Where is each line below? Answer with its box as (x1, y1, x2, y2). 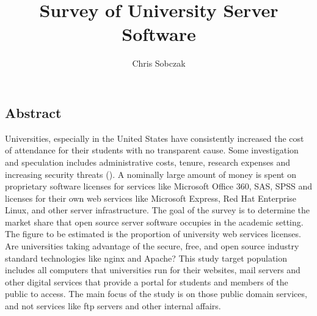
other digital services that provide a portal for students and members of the (5, 275, 288, 288)
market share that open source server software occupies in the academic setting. (5, 215, 304, 228)
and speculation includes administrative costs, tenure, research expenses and (5, 155, 291, 168)
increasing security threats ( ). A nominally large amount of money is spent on (5, 167, 296, 180)
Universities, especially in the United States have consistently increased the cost (5, 131, 304, 144)
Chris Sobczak (132, 57, 186, 70)
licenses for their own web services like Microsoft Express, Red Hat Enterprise (5, 191, 297, 204)
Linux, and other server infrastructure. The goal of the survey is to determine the (5, 204, 310, 216)
